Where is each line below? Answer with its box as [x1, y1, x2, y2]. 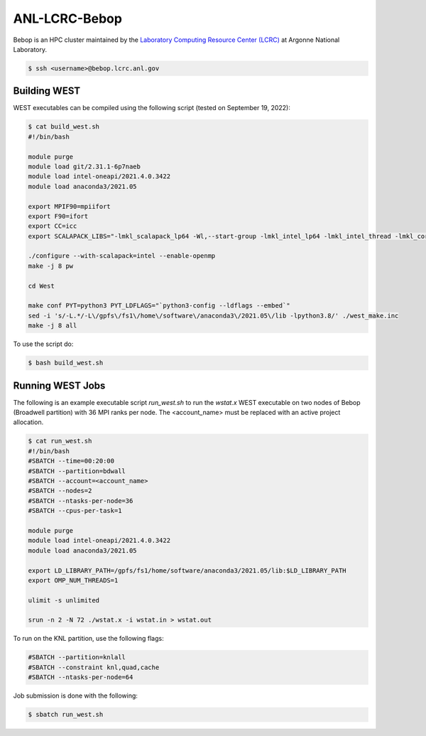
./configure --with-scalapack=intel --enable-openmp [28, 252, 216, 260]
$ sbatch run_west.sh [28, 710, 104, 719]
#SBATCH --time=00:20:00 [28, 457, 115, 465]
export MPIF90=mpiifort [28, 202, 111, 210]
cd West [28, 281, 55, 290]
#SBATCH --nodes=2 [28, 487, 92, 495]
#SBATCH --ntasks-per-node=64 [28, 673, 133, 681]
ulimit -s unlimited [28, 596, 99, 604]
